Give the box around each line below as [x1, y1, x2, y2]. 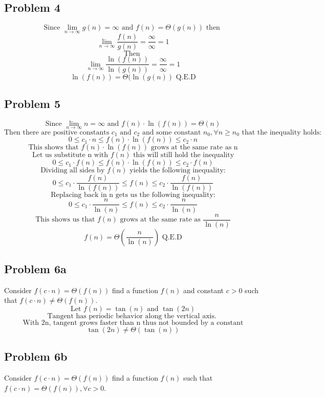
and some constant [142, 128, 201, 136]
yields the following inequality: [129, 167, 226, 174]
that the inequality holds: [242, 128, 322, 136]
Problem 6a [4, 261, 67, 276]
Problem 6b [4, 348, 68, 364]
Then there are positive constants [4, 128, 110, 136]
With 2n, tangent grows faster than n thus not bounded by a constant [23, 319, 244, 326]
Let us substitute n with [32, 151, 109, 159]
